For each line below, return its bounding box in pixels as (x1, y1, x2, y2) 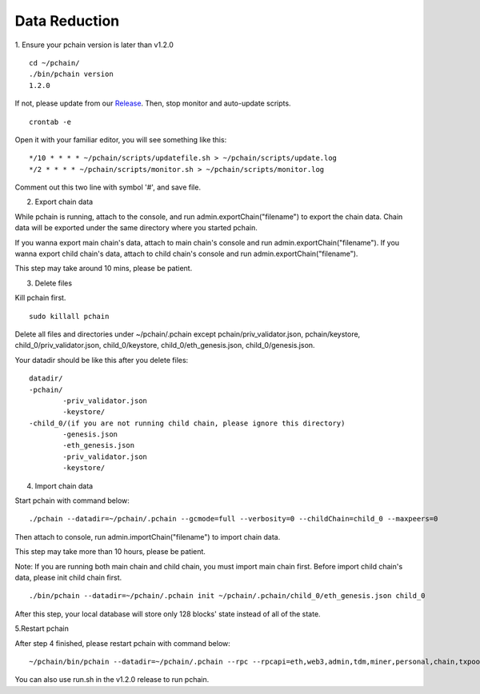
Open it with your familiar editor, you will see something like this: (14, 134, 227, 144)
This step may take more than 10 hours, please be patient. (14, 547, 206, 556)
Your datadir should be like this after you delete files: (14, 355, 189, 365)
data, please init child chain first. (14, 572, 122, 582)
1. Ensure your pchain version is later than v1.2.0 (14, 40, 174, 50)
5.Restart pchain (14, 624, 70, 633)
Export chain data (34, 197, 94, 207)
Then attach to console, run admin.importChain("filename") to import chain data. (14, 532, 281, 541)
